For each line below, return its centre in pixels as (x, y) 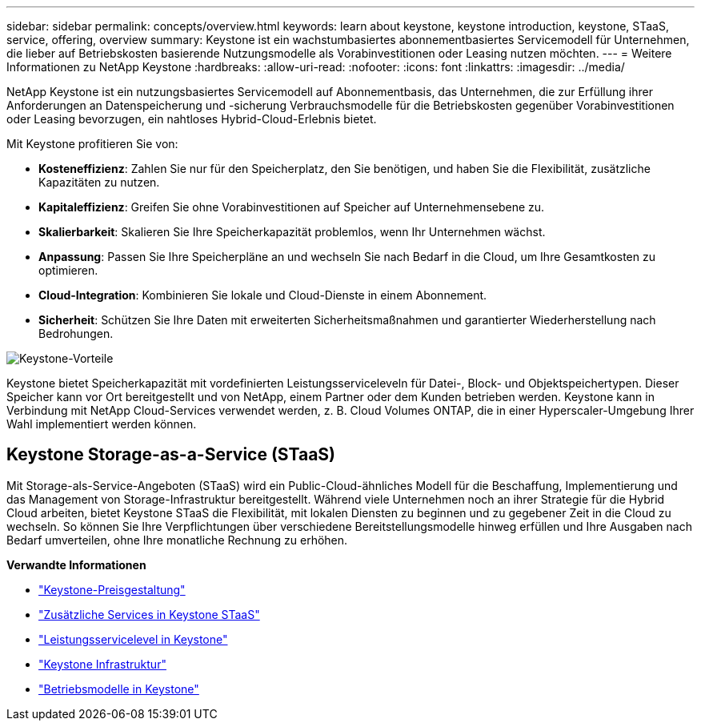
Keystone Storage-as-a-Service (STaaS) (171, 455)
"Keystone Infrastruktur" (102, 664)
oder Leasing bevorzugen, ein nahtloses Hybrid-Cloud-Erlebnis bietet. (192, 119)
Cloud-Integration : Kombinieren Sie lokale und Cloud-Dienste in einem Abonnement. (263, 295)
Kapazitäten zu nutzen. (99, 182)
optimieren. (68, 270)
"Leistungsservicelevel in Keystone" (133, 639)
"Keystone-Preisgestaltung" (112, 589)
